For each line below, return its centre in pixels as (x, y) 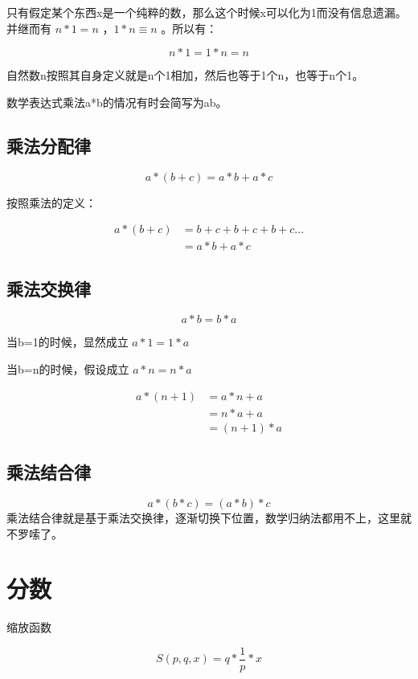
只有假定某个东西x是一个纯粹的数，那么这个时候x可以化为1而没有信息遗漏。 (207, 12)
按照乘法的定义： (51, 202)
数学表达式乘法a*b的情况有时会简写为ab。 (117, 102)
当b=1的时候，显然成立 (68, 342)
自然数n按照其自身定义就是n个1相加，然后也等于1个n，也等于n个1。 (185, 75)
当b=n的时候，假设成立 (68, 369)
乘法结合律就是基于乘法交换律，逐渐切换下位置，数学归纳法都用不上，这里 (203, 517)
